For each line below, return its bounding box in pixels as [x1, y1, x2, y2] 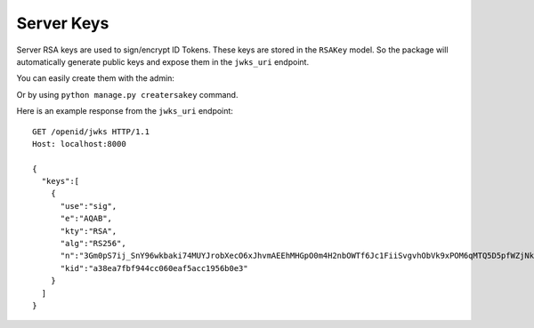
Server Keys [16, 13, 109, 33]
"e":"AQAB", [60, 213, 113, 224]
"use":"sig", [60, 201, 117, 211]
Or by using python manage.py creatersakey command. [16, 89, 239, 100]
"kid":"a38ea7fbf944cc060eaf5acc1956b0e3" [60, 263, 248, 273]
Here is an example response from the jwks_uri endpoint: [16, 106, 233, 116]
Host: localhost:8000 [32, 139, 126, 148]
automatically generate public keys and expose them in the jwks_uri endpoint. [16, 56, 310, 67]
